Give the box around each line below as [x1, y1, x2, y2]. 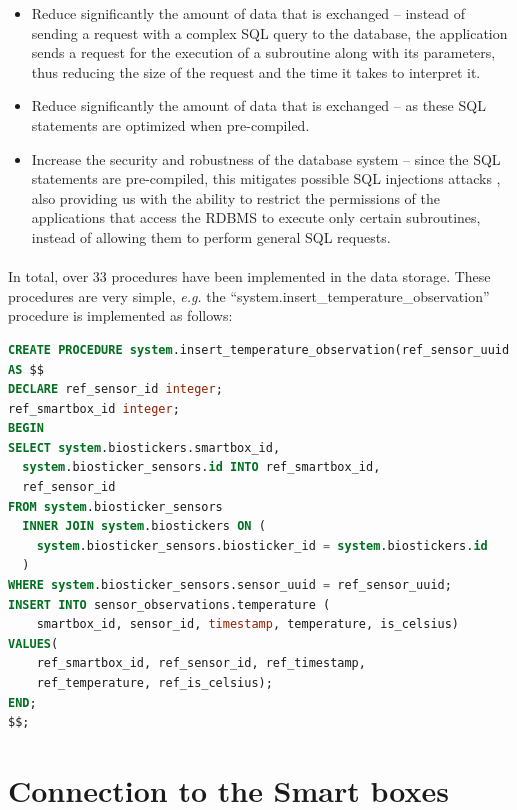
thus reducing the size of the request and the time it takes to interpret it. [31, 61, 481, 82]
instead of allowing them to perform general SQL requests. [31, 226, 391, 247]
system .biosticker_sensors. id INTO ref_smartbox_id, [22, 460, 381, 475]
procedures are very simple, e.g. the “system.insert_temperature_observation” [8, 285, 490, 306]
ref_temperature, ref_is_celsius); [36, 676, 273, 690]
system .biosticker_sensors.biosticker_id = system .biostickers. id [36, 538, 488, 553]
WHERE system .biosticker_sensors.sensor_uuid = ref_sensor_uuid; [8, 578, 452, 593]
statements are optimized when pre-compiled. [31, 114, 310, 135]
